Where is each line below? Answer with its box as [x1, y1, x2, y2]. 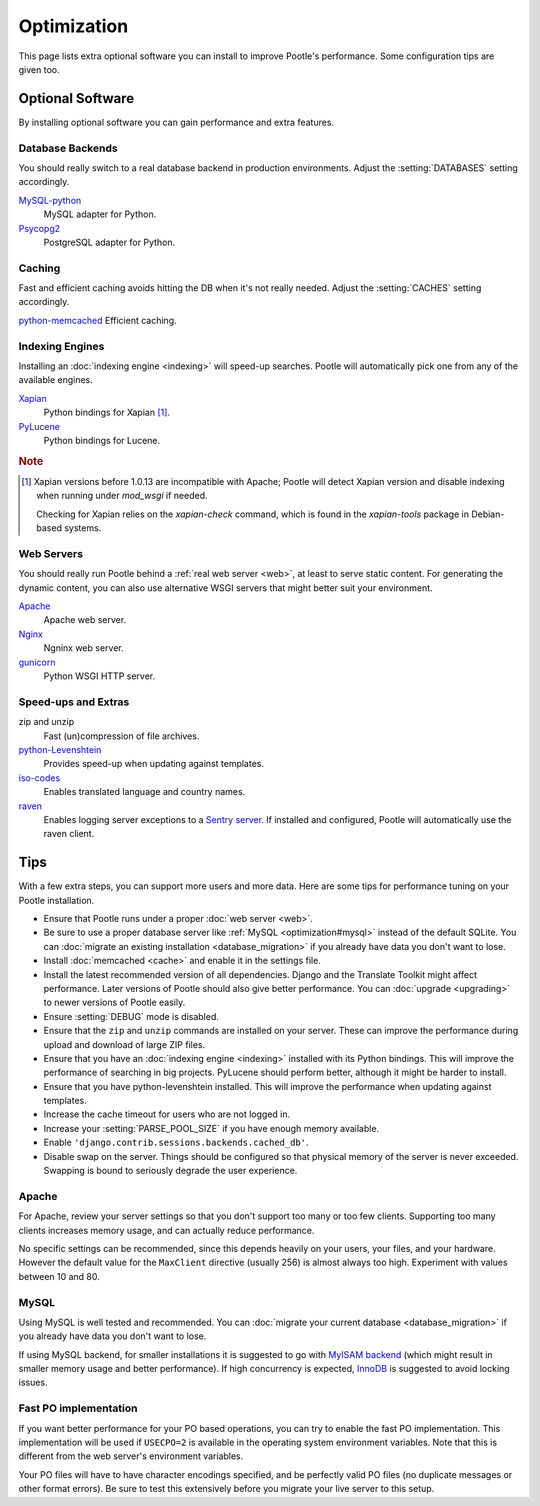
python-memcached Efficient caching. [18, 314, 177, 326]
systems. [63, 522, 102, 534]
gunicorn [18, 656, 56, 668]
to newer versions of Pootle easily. [43, 996, 186, 1009]
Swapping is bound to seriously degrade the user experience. [43, 1165, 298, 1177]
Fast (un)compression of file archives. [43, 730, 200, 742]
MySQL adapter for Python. [43, 208, 157, 220]
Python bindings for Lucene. [43, 434, 161, 446]
